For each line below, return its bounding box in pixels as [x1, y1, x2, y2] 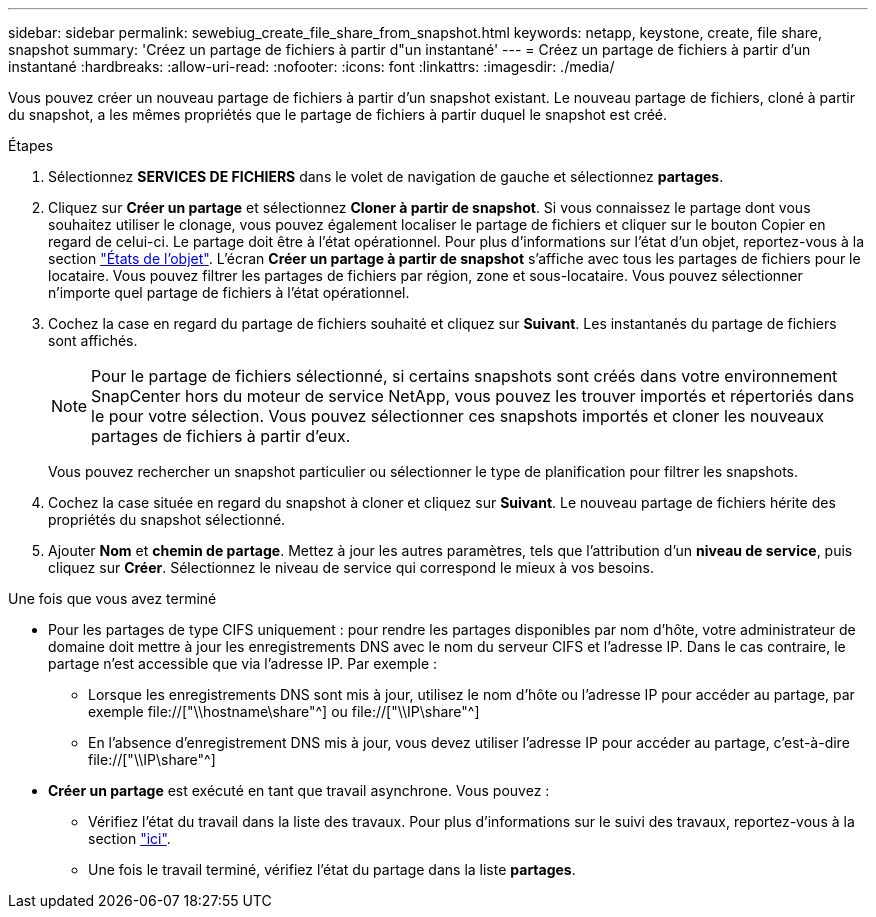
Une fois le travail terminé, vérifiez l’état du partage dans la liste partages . [88, 861, 576, 878]
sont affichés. [48, 332, 138, 349]
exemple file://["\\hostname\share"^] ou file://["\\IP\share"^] [88, 703, 480, 720]
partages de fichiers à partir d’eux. [91, 426, 351, 446]
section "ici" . [88, 830, 171, 847]
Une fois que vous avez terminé [8, 590, 217, 607]
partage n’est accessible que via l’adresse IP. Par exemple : [48, 655, 438, 672]
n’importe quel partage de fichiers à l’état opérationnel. [48, 284, 410, 301]
